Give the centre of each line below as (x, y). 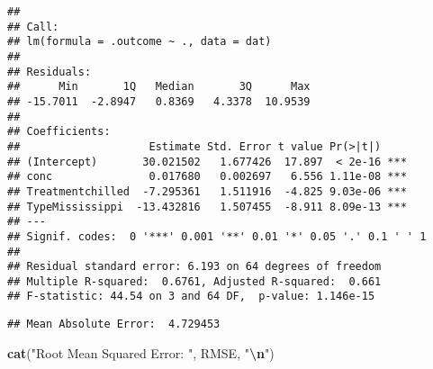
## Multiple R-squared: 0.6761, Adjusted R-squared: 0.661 (194, 281)
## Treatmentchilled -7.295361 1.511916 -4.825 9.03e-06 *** (207, 191)
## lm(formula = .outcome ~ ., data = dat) (140, 42)
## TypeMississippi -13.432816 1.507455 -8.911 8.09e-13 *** (207, 207)
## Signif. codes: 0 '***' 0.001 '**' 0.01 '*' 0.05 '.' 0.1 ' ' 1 (217, 236)
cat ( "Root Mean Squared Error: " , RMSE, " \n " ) (141, 352)
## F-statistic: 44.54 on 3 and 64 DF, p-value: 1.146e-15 (191, 297)
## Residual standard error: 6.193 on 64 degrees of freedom (194, 267)
